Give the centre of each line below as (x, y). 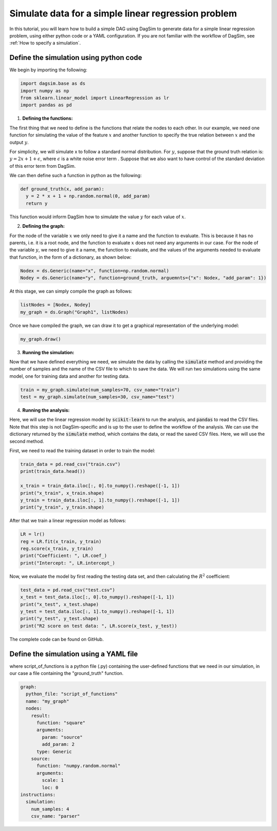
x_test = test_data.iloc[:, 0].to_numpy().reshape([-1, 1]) (97, 597)
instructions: (38, 795)
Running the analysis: (46, 410)
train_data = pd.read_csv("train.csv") (70, 464)
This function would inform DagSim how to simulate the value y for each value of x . (97, 217)
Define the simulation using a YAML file (74, 654)
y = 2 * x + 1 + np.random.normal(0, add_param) (88, 196)
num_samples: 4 (50, 809)
